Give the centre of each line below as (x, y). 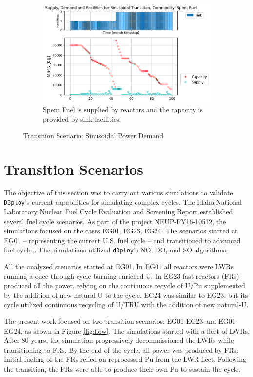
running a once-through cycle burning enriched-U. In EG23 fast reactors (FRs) (122, 276)
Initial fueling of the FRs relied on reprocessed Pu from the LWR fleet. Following (125, 359)
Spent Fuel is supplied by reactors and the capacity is (123, 109)
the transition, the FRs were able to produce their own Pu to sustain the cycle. (122, 368)
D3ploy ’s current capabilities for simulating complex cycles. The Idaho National (123, 202)
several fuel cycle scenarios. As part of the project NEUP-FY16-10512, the (115, 221)
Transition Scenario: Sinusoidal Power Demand (93, 136)
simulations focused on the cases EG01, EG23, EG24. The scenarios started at (121, 231)
